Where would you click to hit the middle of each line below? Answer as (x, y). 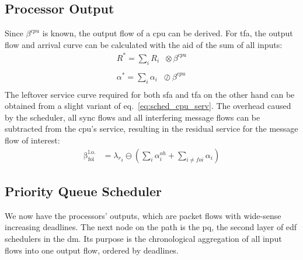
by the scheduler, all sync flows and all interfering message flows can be (133, 117)
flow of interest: (32, 140)
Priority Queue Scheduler (83, 191)
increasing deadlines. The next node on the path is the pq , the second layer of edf (151, 227)
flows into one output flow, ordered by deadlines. (92, 250)
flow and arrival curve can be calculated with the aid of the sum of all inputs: (144, 44)
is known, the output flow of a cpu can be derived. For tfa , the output (168, 33)
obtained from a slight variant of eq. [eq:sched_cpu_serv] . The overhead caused (148, 106)
